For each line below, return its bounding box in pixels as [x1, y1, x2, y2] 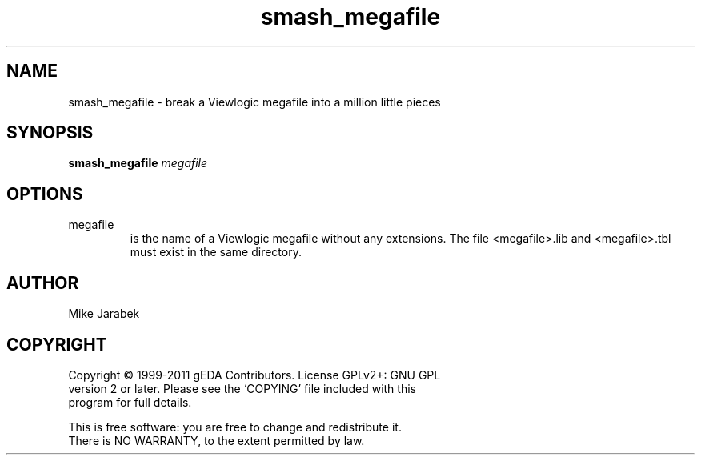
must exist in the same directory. [130, 245, 302, 259]
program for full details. [68, 395, 192, 409]
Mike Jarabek [68, 307, 140, 321]
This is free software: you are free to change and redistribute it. [68, 419, 402, 434]
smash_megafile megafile [68, 156, 208, 170]
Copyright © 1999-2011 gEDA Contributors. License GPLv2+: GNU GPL [68, 367, 441, 382]
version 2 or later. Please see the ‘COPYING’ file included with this [68, 381, 416, 395]
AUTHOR [6, 272, 79, 293]
